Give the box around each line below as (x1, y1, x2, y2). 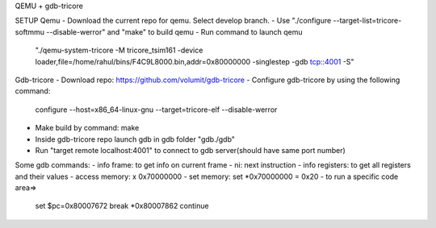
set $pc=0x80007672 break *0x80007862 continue (35, 201, 209, 211)
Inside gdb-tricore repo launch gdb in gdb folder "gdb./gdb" (35, 134, 236, 144)
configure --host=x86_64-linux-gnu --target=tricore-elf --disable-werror (35, 105, 278, 114)
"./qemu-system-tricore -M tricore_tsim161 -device (35, 45, 203, 56)
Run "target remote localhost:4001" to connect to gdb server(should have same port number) (35, 145, 346, 155)
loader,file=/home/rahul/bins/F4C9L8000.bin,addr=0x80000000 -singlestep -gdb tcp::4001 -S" (35, 56, 354, 66)
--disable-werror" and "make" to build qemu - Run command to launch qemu (45, 27, 303, 36)
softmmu (15, 27, 44, 36)
